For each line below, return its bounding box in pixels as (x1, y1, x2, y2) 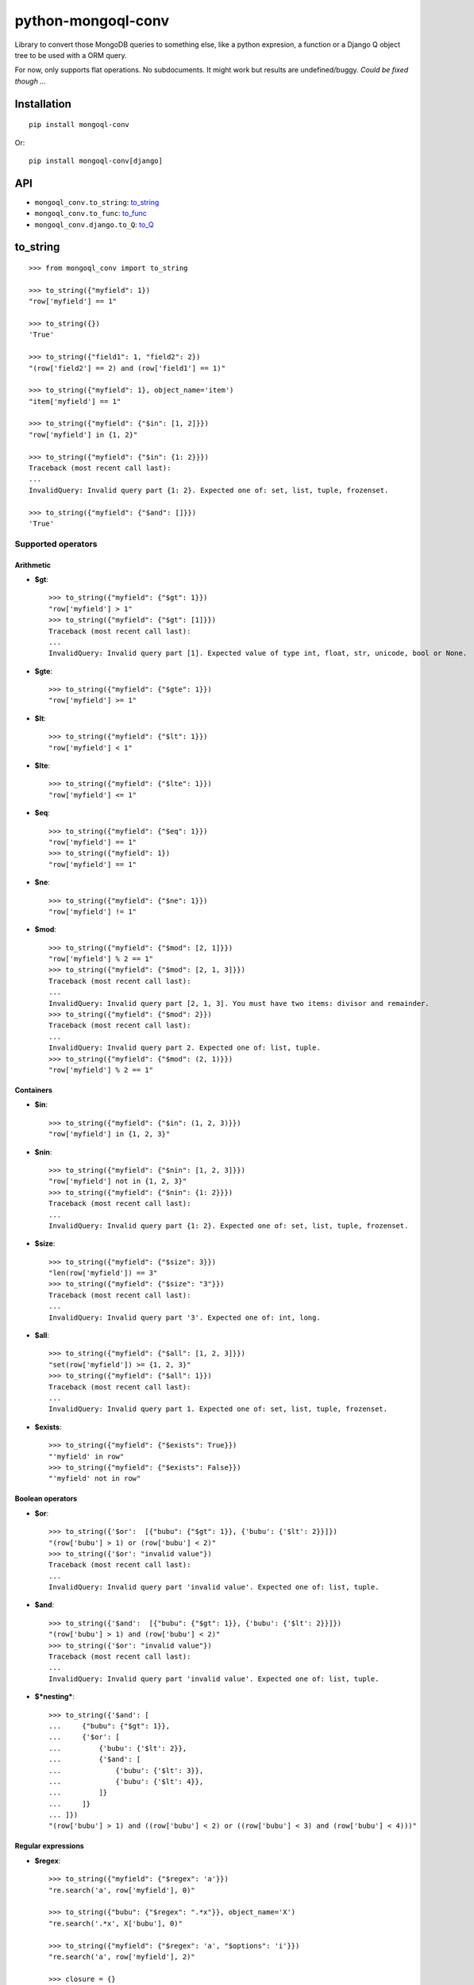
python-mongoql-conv (14, 12, 170, 29)
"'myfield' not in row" (48, 1474, 141, 1483)
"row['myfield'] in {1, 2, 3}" (48, 1130, 171, 1139)
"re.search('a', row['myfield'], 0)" (48, 1886, 196, 1894)
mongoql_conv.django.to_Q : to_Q (34, 219, 154, 229)
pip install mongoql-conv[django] (29, 156, 163, 165)
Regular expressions (14, 1841, 85, 1851)
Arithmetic (14, 560, 52, 569)
